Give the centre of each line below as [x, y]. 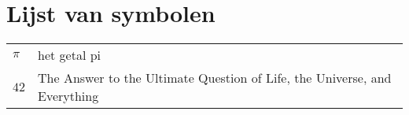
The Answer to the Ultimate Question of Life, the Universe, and [215, 78]
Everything [68, 96]
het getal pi [70, 55]
